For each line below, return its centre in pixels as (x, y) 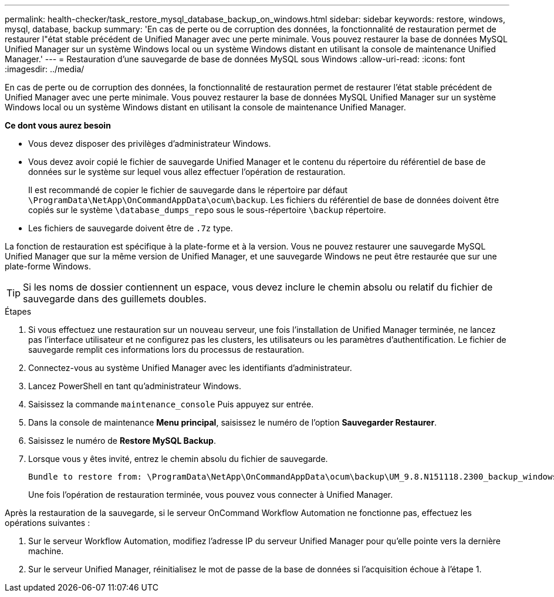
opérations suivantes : (48, 523)
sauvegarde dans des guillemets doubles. (115, 299)
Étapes (18, 311)
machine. (46, 551)
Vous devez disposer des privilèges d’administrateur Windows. (150, 144)
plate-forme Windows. (48, 266)
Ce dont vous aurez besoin (58, 125)
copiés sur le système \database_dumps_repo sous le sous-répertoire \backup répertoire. (207, 210)
